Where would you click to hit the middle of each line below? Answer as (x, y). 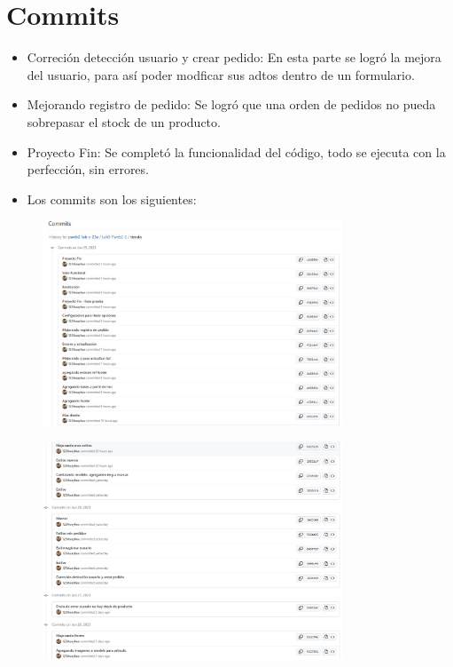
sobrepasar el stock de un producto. (124, 121)
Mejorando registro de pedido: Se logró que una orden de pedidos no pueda (231, 104)
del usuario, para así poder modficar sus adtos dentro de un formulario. (221, 74)
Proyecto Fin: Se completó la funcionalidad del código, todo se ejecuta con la (236, 151)
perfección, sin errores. (88, 169)
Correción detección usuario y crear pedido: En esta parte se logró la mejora (234, 57)
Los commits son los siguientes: (112, 199)
